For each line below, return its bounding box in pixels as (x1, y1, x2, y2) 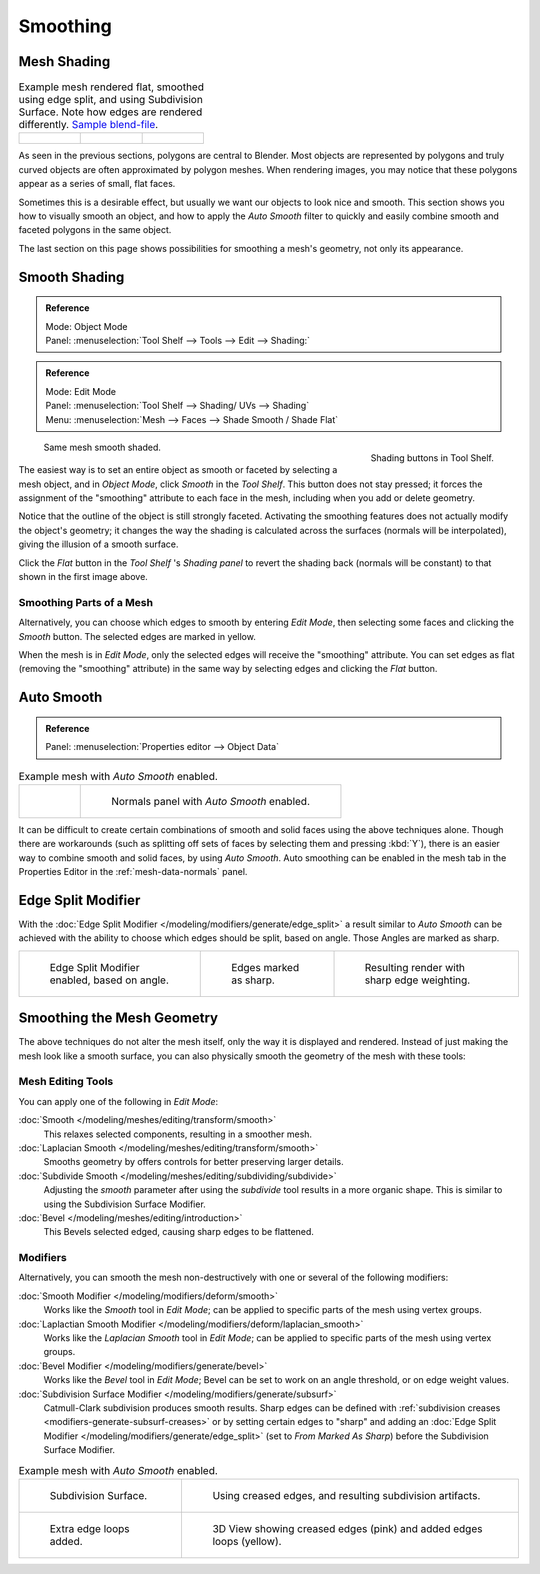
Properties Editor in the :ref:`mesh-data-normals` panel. (18, 866, 248, 878)
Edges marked (231, 960, 300, 974)
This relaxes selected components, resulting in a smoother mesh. (43, 1128, 313, 1140)
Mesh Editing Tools (18, 1075, 114, 1089)
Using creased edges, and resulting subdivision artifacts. (212, 1488, 481, 1502)
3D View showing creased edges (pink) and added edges (212, 1521, 483, 1535)
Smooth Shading (18, 268, 125, 285)
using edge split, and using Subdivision (18, 93, 204, 107)
